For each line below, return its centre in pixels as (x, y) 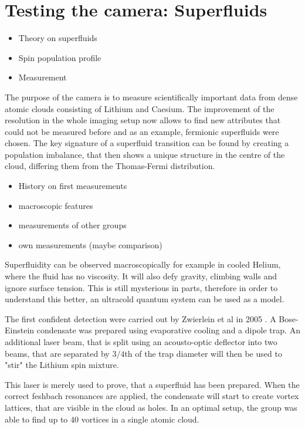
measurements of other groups (72, 225)
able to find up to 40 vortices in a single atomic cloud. (102, 419)
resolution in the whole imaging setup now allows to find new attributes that (143, 120)
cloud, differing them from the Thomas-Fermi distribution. (110, 166)
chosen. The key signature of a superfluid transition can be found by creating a (147, 143)
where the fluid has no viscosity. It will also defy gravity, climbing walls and (141, 276)
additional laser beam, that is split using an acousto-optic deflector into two (141, 342)
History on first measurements (73, 186)
